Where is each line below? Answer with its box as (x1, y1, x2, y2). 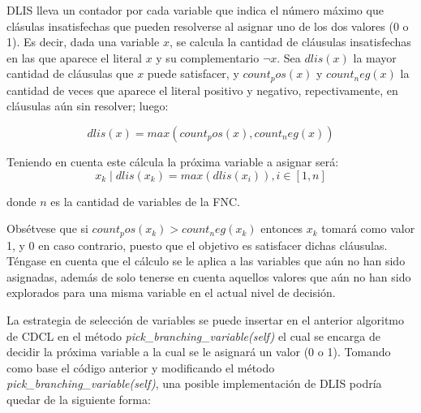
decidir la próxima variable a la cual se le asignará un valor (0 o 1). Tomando (6, 343, 391, 360)
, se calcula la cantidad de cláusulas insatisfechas (169, 33, 411, 50)
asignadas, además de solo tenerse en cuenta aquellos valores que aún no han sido (6, 268, 411, 285)
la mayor (353, 49, 397, 66)
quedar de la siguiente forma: (6, 391, 151, 407)
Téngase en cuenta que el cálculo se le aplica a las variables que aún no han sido (6, 252, 406, 269)
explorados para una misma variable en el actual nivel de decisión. (6, 284, 336, 301)
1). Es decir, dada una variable (6, 33, 160, 50)
